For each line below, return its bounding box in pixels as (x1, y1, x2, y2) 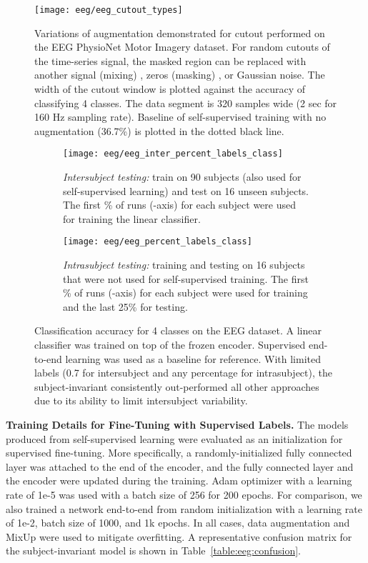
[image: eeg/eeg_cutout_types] (34, 5, 183, 15)
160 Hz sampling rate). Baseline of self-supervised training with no (34, 109, 327, 124)
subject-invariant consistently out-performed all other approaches (34, 379, 319, 394)
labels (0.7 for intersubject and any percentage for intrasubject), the (34, 365, 332, 380)
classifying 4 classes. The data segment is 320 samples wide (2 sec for (34, 95, 337, 110)
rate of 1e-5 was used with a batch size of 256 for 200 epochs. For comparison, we (6, 487, 362, 502)
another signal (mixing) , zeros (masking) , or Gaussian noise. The (34, 67, 325, 82)
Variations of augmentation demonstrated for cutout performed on (34, 25, 325, 40)
